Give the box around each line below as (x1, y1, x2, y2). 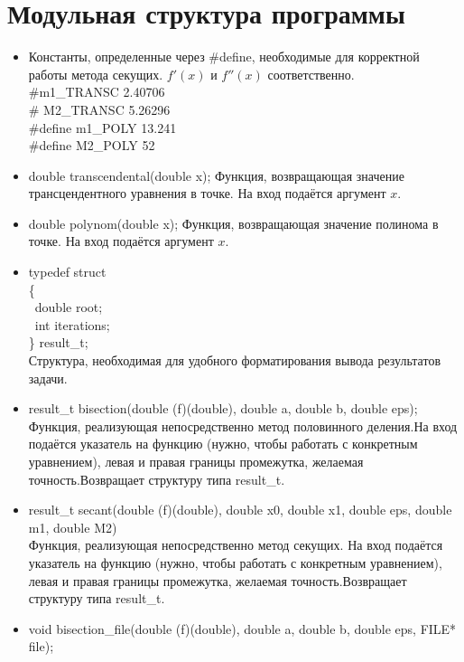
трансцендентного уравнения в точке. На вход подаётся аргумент (28, 184, 386, 203)
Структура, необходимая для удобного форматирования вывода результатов (28, 351, 441, 370)
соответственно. (267, 64, 355, 83)
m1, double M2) (28, 517, 117, 536)
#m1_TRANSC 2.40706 (28, 82, 165, 101)
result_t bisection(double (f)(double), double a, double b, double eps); (28, 399, 418, 418)
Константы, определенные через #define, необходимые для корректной (28, 47, 420, 66)
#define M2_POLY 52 (28, 136, 155, 155)
